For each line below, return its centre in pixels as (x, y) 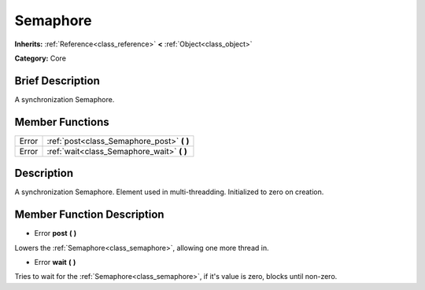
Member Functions (62, 122)
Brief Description (57, 81)
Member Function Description (89, 215)
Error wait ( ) (55, 262)
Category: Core (41, 58)
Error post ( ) (55, 233)
